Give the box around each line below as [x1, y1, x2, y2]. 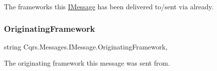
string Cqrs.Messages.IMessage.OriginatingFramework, [4, 41, 168, 51]
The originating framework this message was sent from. [4, 58, 170, 68]
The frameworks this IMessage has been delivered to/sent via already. [4, 1, 214, 11]
